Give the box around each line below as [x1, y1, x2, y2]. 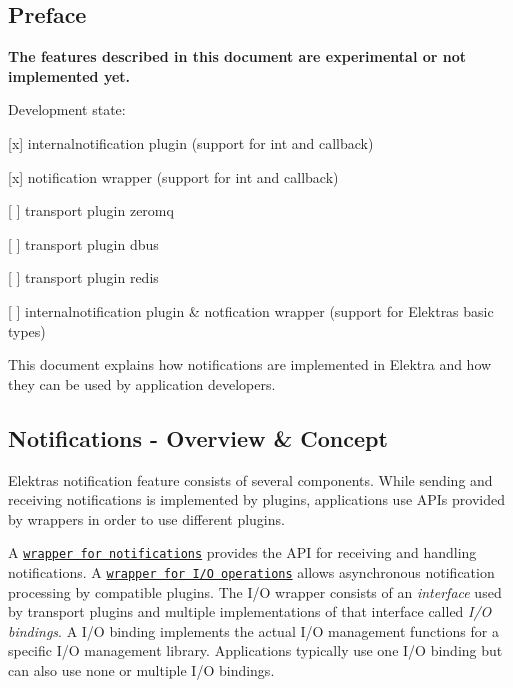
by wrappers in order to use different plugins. [8, 508, 285, 529]
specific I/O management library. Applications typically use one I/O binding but [8, 640, 503, 661]
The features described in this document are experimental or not [8, 46, 467, 67]
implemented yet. [8, 65, 131, 86]
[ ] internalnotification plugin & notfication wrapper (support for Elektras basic [8, 300, 494, 321]
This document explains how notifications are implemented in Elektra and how [8, 354, 492, 375]
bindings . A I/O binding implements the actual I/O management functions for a [8, 620, 499, 641]
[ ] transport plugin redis [8, 267, 159, 288]
